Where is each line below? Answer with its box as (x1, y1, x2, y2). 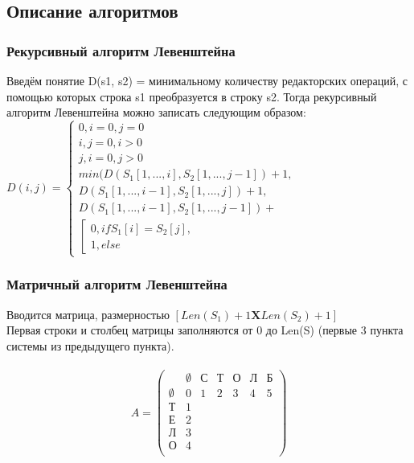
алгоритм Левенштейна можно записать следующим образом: (6, 104, 306, 121)
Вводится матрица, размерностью (6, 305, 170, 322)
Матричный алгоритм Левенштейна (6, 274, 227, 294)
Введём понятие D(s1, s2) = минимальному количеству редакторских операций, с (6, 72, 408, 88)
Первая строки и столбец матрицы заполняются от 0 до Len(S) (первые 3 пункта (6, 322, 404, 338)
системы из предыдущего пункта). (6, 337, 174, 354)
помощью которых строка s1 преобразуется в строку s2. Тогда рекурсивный (6, 88, 377, 104)
